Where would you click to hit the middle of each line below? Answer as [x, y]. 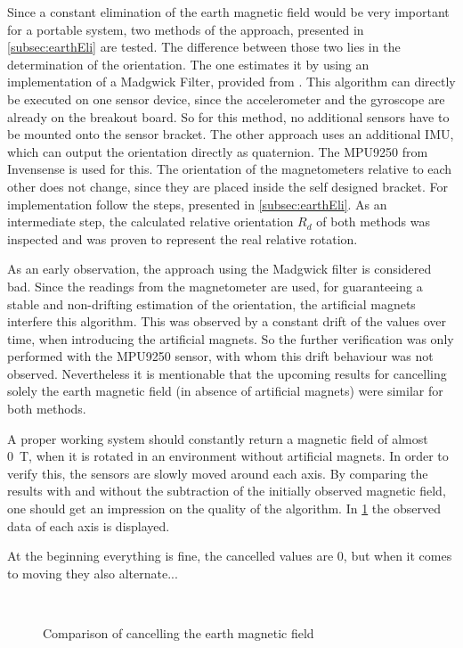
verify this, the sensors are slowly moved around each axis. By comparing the [218, 473]
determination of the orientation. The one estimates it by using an [188, 64]
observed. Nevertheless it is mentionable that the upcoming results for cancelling [227, 373]
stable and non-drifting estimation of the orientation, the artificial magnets [211, 303]
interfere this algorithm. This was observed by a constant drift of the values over [227, 321]
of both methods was [373, 221]
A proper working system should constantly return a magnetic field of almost [218, 438]
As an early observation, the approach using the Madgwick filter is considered [219, 269]
